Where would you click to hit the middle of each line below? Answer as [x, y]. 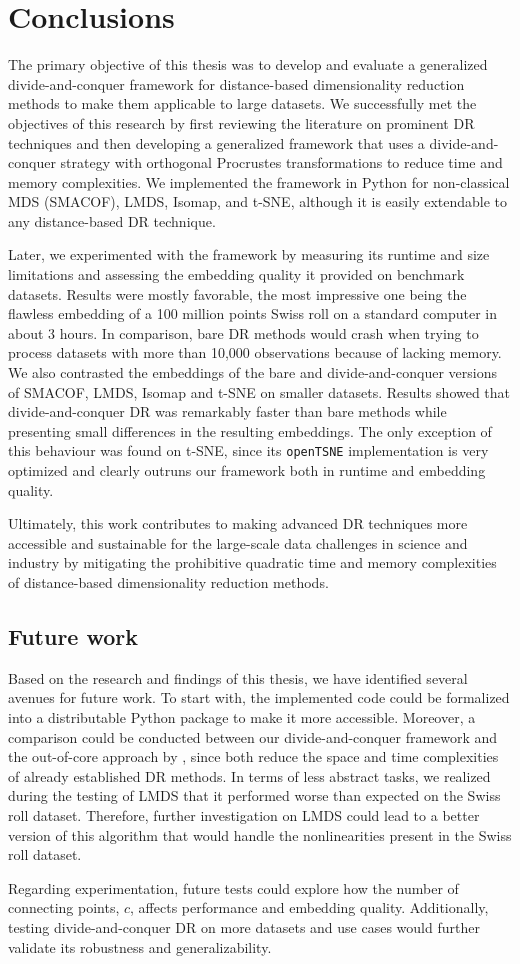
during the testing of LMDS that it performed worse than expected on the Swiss [254, 795]
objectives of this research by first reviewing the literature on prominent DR [241, 122]
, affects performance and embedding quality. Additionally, [309, 907]
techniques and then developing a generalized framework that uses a [216, 142]
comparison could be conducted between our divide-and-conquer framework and [253, 736]
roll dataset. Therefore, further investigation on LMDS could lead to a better [244, 814]
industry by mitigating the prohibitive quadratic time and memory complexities [252, 562]
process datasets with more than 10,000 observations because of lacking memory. [255, 352]
